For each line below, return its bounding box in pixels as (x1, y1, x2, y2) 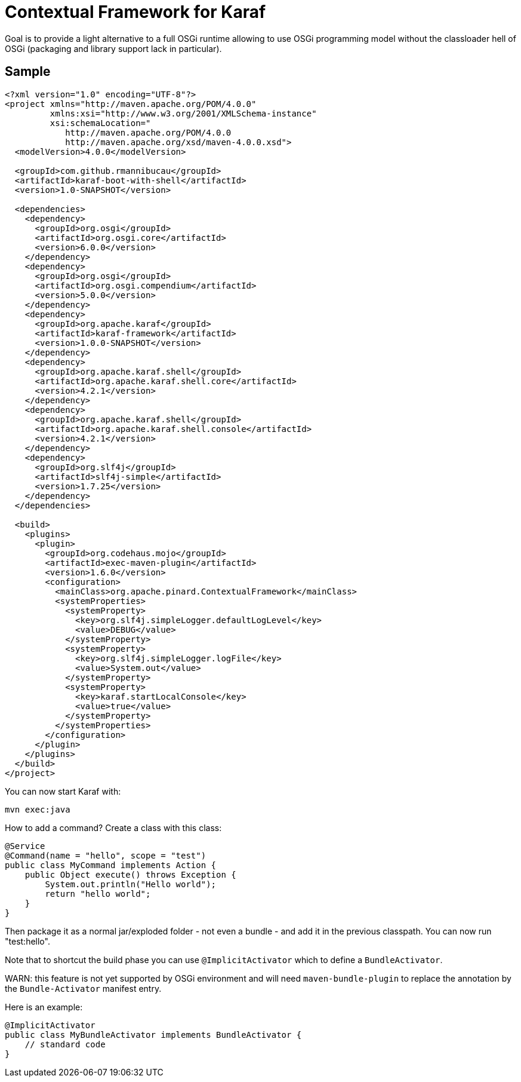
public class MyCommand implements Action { (5, 860, 217, 870)
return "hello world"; (45, 888, 151, 899)
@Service (5, 841, 45, 851)
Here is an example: (5, 1001, 83, 1012)
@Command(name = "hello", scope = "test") (5, 850, 206, 860)
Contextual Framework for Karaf (5, 2, 266, 22)
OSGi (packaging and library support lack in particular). (5, 43, 222, 54)
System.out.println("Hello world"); (45, 879, 217, 889)
